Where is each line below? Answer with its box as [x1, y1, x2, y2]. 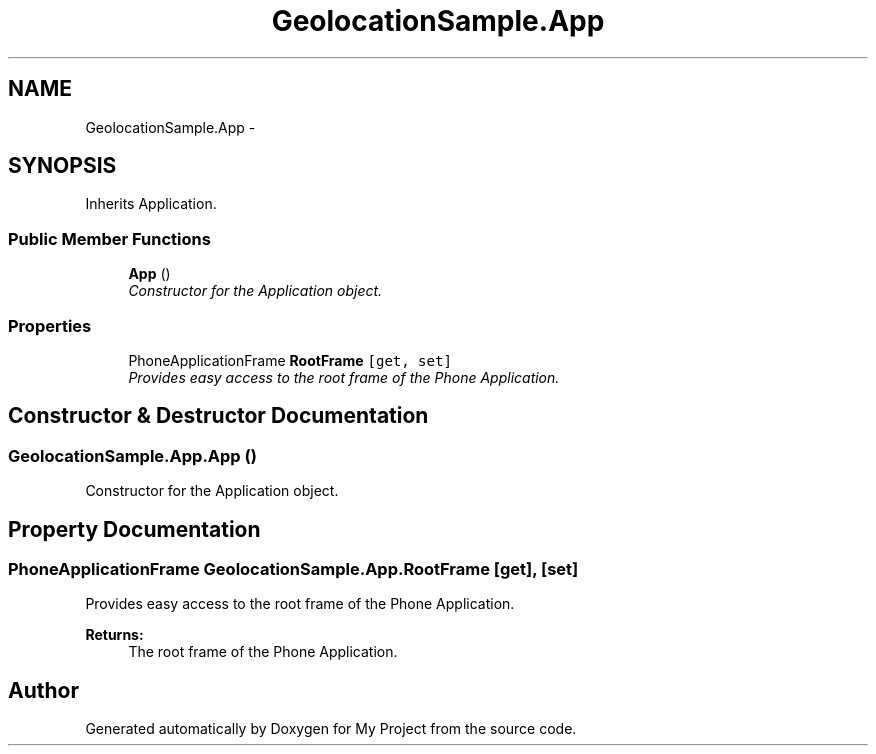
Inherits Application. [85, 195, 217, 213]
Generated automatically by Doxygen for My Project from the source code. [85, 720, 577, 738]
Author [8, 677, 79, 703]
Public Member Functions [8, 228, 211, 249]
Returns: [85, 626, 144, 644]
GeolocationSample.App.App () [8, 445, 257, 466]
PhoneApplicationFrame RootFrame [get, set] [128, 351, 452, 369]
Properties [8, 315, 92, 336]
